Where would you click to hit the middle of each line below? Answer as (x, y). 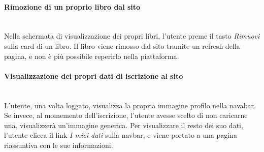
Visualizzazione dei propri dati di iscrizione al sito (94, 75)
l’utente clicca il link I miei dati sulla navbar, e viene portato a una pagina (121, 135)
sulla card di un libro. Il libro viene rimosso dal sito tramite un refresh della (122, 45)
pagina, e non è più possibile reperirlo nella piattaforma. (92, 56)
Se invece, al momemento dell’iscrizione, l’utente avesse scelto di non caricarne (126, 115)
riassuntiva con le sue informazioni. (59, 145)
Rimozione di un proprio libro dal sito (72, 6)
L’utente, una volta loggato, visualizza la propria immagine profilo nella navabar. (130, 105)
